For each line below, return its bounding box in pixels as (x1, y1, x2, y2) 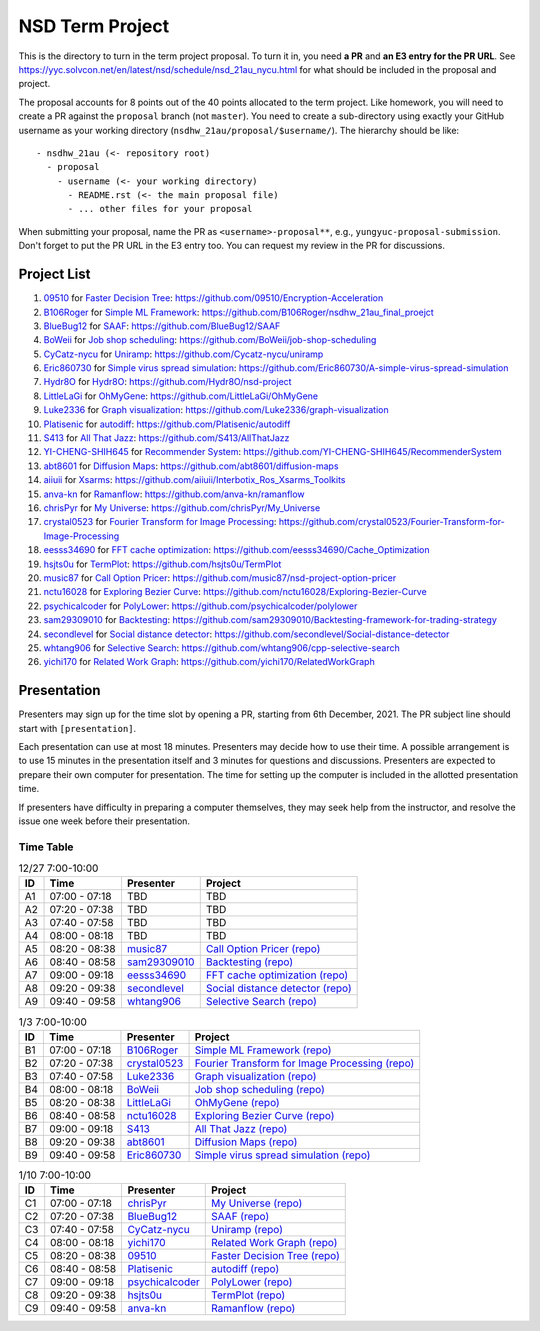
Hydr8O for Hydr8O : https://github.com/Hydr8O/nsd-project (43, 376, 292, 388)
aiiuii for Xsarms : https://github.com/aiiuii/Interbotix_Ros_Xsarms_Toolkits (43, 474, 346, 486)
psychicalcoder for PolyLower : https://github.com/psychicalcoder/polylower (43, 600, 358, 612)
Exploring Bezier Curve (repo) (194, 1108, 335, 1122)
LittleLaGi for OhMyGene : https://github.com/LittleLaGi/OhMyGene (43, 390, 319, 402)
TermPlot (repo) (211, 1288, 286, 1302)
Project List (18, 266, 91, 283)
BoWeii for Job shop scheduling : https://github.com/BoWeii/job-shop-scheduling (43, 334, 377, 346)
